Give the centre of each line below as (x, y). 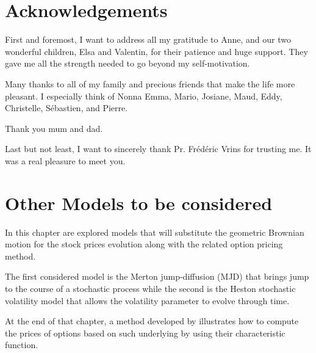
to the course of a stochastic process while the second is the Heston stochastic (150, 288)
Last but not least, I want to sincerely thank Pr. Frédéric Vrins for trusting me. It (158, 149)
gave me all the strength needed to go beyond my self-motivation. (127, 63)
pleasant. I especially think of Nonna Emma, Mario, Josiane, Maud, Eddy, (144, 96)
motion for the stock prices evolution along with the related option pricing (144, 244)
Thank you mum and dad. (54, 128)
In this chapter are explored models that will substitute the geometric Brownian (155, 232)
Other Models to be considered (139, 202)
